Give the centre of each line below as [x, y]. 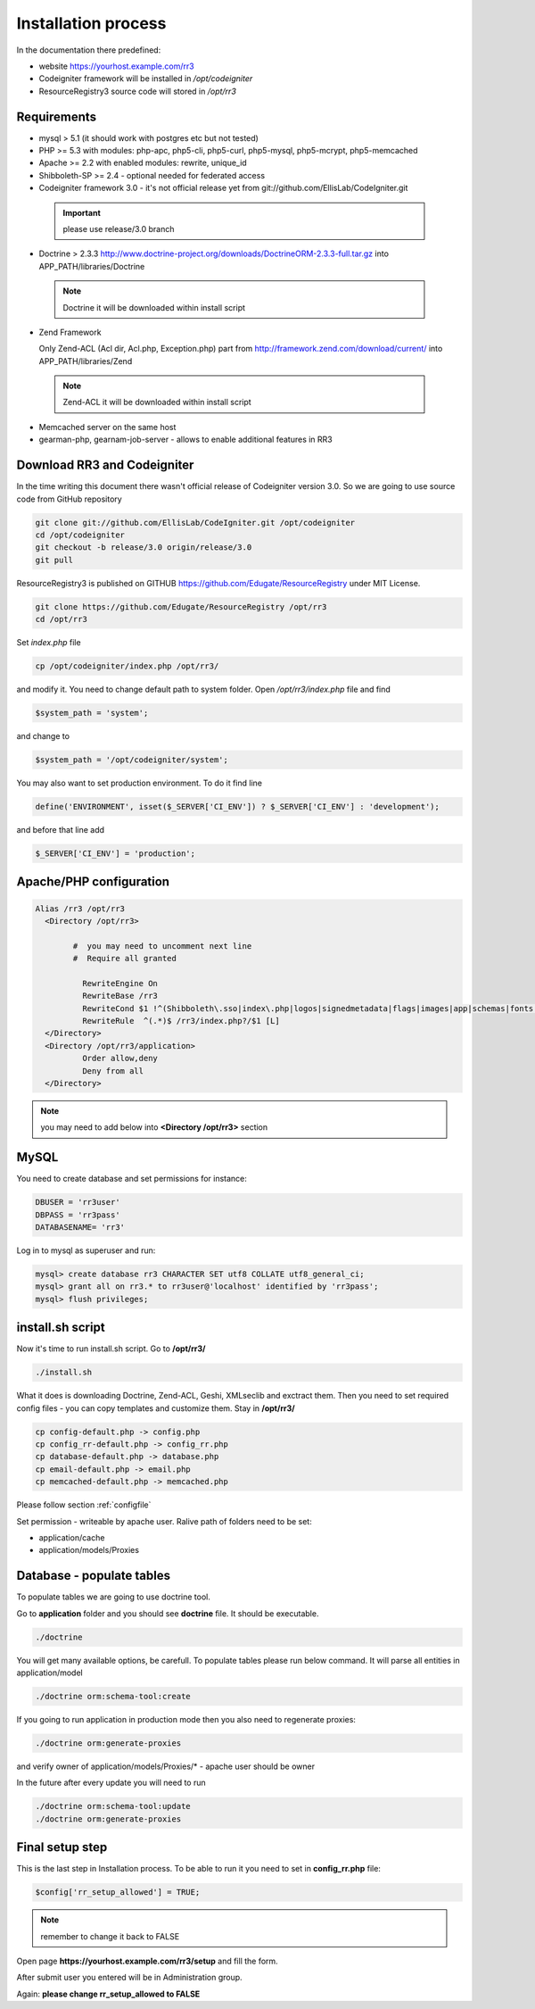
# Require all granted [125, 959]
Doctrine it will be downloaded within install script [154, 307]
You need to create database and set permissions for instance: [132, 1179]
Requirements [57, 116]
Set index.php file [49, 643]
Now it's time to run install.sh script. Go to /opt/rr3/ [111, 1349]
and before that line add [61, 829]
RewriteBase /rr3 [119, 996]
